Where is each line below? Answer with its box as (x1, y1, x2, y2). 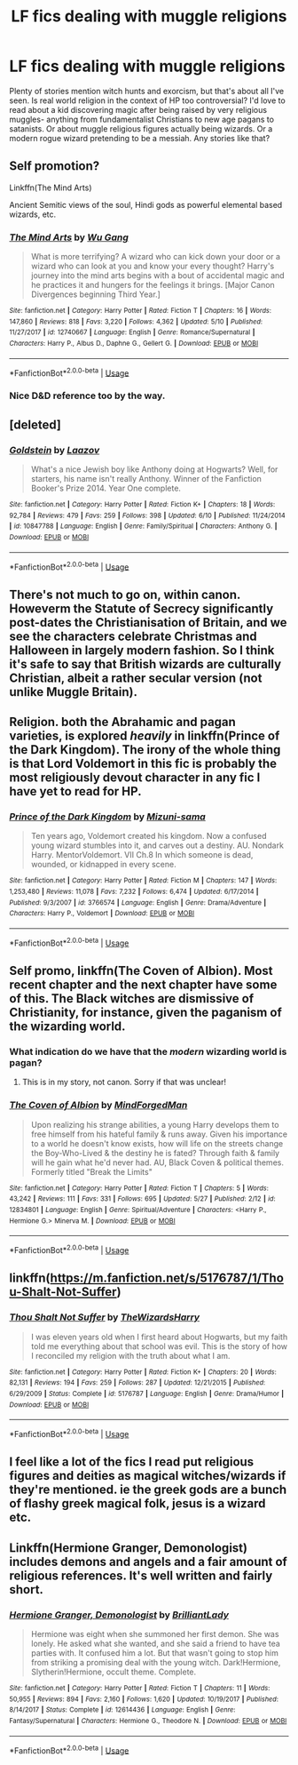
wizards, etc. (9, 209, 57, 220)
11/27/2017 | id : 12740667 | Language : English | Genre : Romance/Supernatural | (9, 328, 255, 337)
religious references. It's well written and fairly (9, 1568, 273, 1583)
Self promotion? (9, 158, 100, 174)
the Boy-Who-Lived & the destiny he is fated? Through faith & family (30, 1147, 280, 1158)
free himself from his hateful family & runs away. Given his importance (30, 1129, 288, 1139)
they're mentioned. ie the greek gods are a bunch (9, 1482, 287, 1497)
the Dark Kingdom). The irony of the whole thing (9, 742, 281, 757)
